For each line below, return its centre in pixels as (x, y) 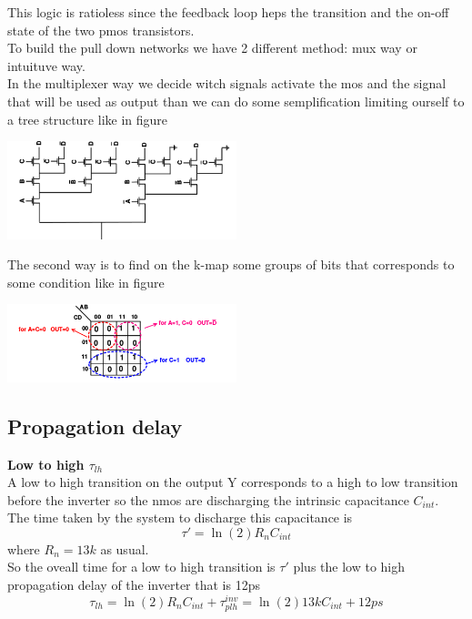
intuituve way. (46, 65)
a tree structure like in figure (88, 119)
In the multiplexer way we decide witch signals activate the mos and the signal (227, 83)
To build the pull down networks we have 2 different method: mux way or (212, 48)
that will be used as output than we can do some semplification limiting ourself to (236, 101)
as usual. (125, 548)
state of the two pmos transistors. (101, 30)
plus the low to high (349, 567)
